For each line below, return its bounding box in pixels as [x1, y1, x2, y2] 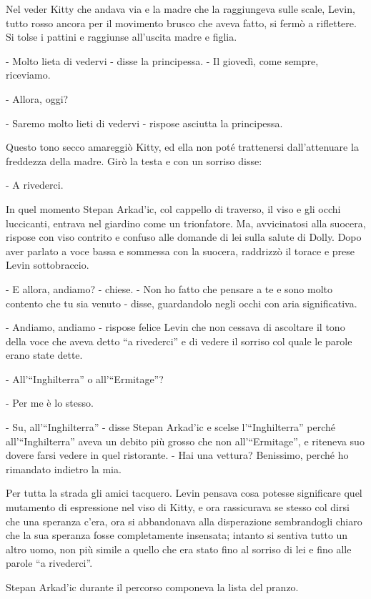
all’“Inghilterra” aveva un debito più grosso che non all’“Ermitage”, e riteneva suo [6, 433, 365, 448]
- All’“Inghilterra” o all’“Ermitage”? [6, 371, 164, 386]
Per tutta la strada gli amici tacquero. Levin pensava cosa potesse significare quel [6, 485, 362, 500]
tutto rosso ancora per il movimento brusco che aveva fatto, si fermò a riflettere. [6, 15, 357, 30]
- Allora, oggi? [6, 91, 69, 106]
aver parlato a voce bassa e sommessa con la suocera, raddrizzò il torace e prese [6, 243, 355, 258]
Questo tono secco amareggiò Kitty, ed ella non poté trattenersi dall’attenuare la [6, 139, 359, 154]
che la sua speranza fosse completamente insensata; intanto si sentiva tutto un [6, 528, 348, 543]
